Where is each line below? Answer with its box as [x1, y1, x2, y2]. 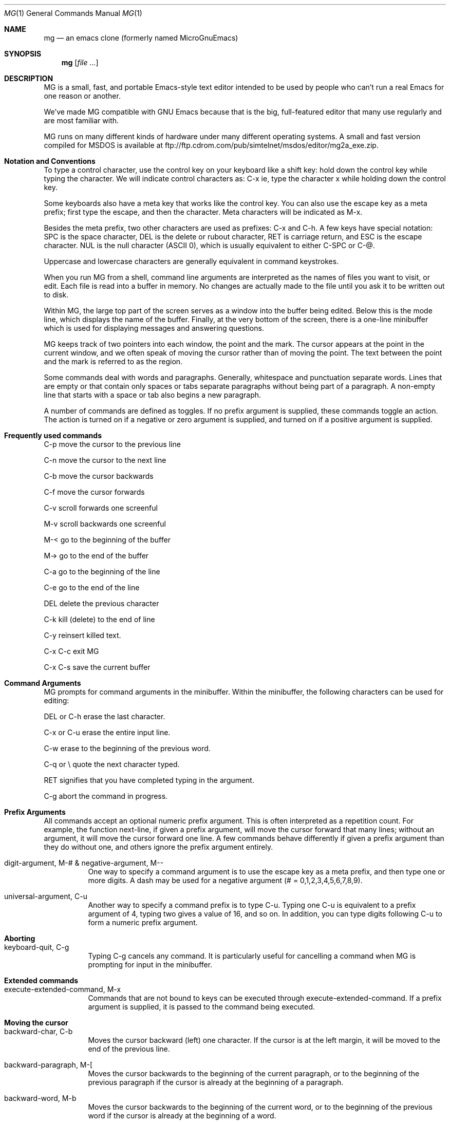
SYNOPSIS [4, 49, 42, 58]
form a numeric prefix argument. [88, 918, 198, 927]
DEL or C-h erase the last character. [44, 712, 165, 721]
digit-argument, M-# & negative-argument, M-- [4, 858, 164, 867]
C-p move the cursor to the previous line [44, 440, 181, 448]
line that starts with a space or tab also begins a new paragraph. [44, 390, 261, 399]
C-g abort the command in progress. [44, 792, 168, 800]
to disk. [44, 290, 69, 299]
